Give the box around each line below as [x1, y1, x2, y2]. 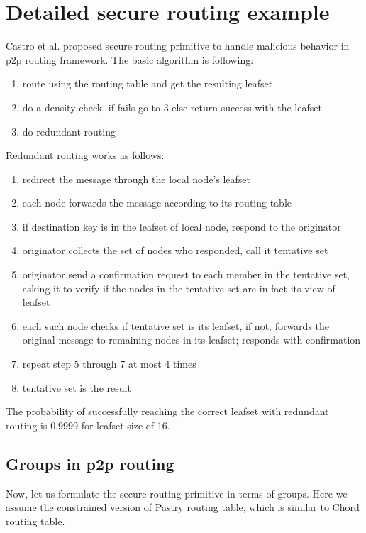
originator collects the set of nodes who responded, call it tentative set [22, 243, 328, 258]
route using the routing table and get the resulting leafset [22, 76, 273, 91]
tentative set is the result [22, 380, 131, 395]
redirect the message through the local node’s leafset [22, 171, 251, 186]
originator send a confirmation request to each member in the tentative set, [22, 267, 350, 282]
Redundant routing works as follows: [6, 148, 165, 163]
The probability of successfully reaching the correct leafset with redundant [6, 404, 329, 419]
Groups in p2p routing [6, 452, 174, 474]
